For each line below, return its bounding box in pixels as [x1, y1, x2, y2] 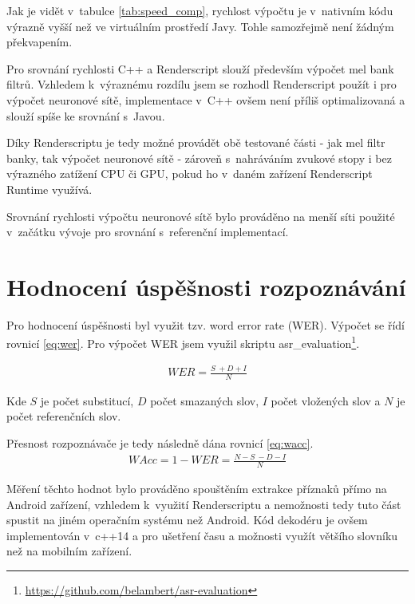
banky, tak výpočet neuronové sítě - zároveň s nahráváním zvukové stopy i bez [6, 149, 392, 166]
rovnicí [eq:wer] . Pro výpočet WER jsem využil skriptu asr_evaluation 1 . [6, 333, 360, 352]
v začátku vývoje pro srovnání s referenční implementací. [6, 223, 289, 240]
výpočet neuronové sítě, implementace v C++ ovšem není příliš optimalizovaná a [6, 91, 405, 108]
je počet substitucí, [40, 392, 134, 409]
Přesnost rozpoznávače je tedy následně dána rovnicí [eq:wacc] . [6, 435, 314, 452]
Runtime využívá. [6, 180, 93, 197]
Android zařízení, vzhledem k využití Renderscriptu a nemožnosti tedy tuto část [6, 495, 401, 512]
